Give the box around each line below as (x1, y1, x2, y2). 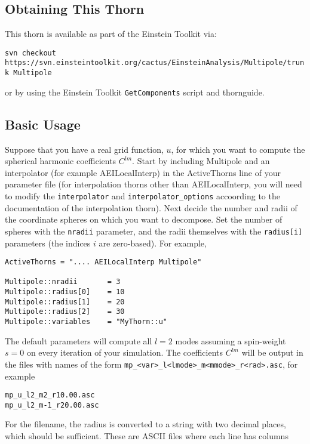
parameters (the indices (5, 236, 91, 249)
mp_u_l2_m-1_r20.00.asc (5, 400, 99, 409)
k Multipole (5, 69, 52, 78)
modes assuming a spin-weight (175, 334, 286, 347)
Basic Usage (5, 115, 81, 133)
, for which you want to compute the (171, 143, 305, 155)
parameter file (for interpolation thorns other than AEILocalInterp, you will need (5, 178, 302, 190)
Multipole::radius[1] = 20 (5, 297, 125, 306)
